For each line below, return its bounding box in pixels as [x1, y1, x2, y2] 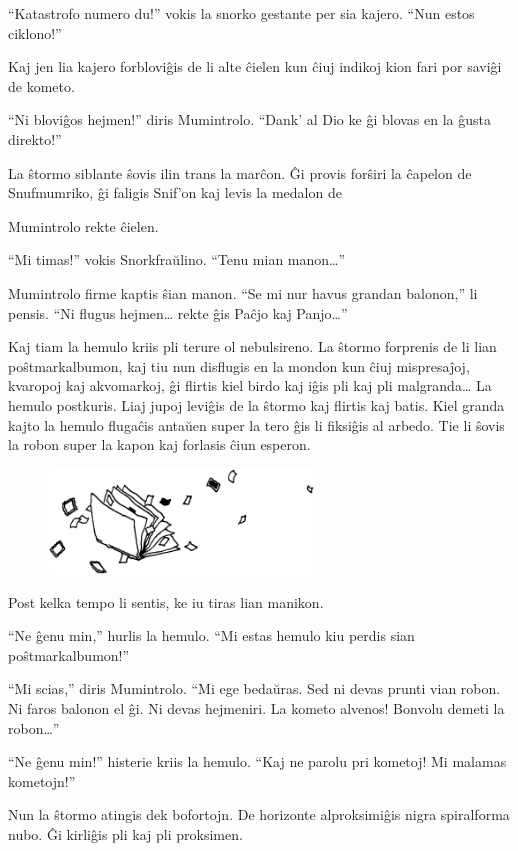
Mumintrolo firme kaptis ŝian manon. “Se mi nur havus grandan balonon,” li [8, 282, 478, 303]
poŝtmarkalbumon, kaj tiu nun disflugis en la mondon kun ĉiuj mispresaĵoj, [8, 355, 470, 376]
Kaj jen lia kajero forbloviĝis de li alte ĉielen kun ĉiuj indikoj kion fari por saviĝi [8, 56, 502, 77]
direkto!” [8, 128, 62, 149]
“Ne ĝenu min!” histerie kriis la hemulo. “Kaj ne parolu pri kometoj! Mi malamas [8, 751, 507, 772]
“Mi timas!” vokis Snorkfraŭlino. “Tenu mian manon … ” [8, 249, 346, 270]
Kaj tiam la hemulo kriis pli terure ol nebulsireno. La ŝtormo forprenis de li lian [8, 336, 497, 357]
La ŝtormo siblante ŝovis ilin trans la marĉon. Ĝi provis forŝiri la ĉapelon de [8, 162, 472, 183]
